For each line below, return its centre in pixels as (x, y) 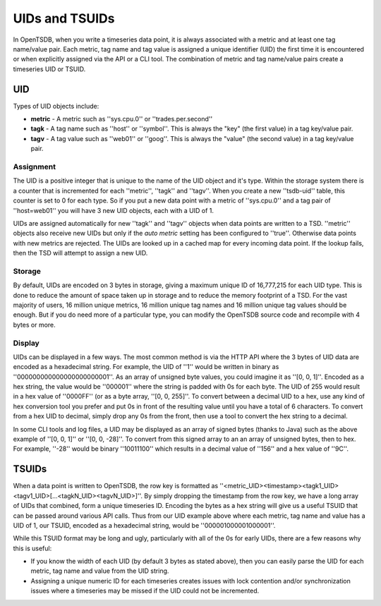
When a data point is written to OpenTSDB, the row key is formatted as (116, 486)
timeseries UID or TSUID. (49, 69)
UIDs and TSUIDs (64, 18)
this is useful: (32, 548)
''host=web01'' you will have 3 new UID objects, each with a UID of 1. (114, 210)
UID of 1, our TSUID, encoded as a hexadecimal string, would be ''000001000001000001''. (144, 525)
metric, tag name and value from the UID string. (100, 571)
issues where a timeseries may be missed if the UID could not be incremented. (145, 591)
